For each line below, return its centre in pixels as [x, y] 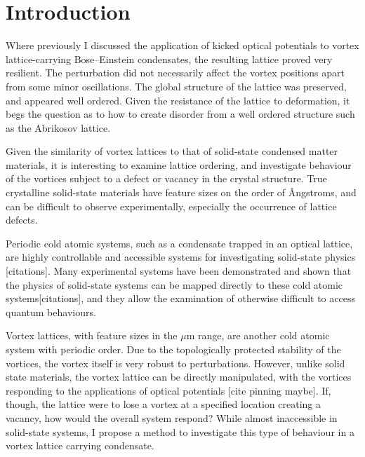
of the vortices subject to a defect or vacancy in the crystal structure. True [166, 178]
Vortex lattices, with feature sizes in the [92, 335]
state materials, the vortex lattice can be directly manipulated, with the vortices [179, 377]
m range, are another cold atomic [258, 335]
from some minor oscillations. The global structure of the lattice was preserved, [176, 86]
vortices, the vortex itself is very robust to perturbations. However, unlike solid [175, 363]
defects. [22, 220]
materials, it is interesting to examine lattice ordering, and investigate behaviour [179, 164]
